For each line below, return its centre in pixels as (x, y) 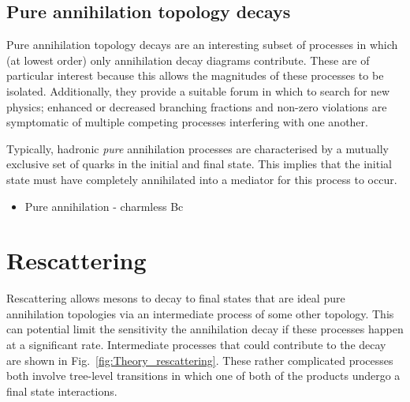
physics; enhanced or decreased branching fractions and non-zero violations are (197, 106)
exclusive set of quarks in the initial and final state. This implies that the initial (199, 164)
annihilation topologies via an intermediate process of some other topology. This (200, 313)
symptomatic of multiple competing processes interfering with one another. (187, 122)
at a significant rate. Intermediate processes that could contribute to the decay (196, 345)
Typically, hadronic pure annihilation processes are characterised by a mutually (198, 148)
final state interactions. (62, 391)
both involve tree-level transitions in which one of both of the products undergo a (203, 376)
